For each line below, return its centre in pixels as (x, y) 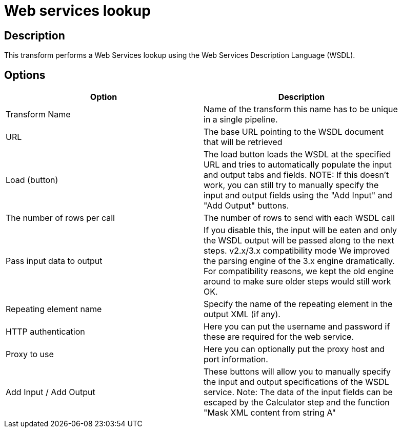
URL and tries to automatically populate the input (298, 165)
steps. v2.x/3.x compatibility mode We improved (297, 251)
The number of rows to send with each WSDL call (299, 218)
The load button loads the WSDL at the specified (297, 155)
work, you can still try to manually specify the (291, 185)
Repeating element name (54, 309)
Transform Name (38, 115)
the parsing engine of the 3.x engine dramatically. (299, 261)
